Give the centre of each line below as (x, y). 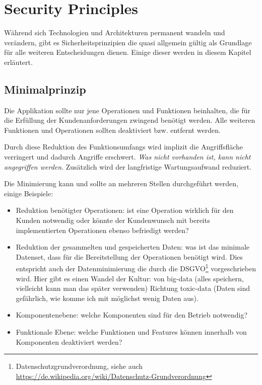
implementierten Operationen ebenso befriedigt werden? (102, 230)
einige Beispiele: (29, 193)
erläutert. (18, 62)
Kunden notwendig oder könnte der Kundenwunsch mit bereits (113, 220)
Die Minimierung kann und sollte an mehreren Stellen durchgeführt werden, (121, 183)
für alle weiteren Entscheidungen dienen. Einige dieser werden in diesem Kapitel (128, 52)
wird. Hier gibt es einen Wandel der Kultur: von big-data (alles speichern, (130, 278)
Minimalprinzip (45, 89)
